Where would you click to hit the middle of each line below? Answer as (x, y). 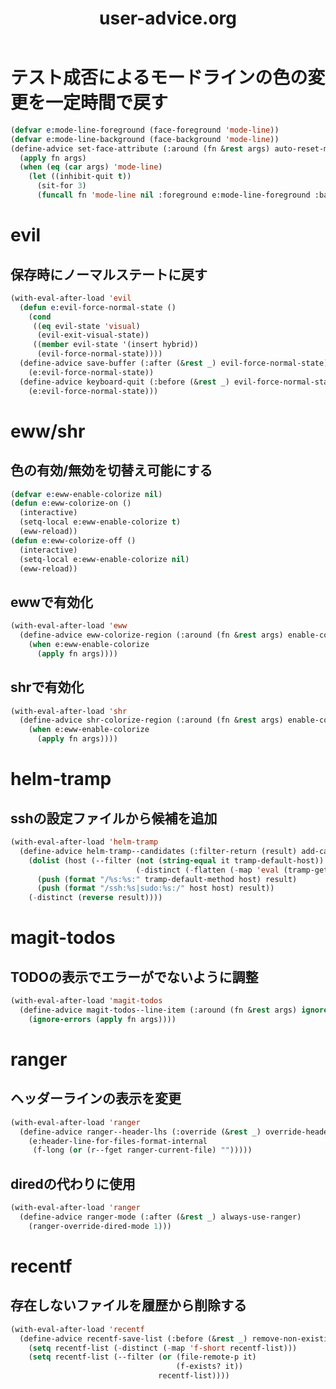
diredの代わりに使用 (73, 1183)
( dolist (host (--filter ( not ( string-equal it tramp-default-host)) (176, 860)
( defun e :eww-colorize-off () (73, 540)
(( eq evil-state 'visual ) (86, 326)
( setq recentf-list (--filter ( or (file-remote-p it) (142, 1357)
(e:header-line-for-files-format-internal (118, 1141)
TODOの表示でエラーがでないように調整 (134, 977)
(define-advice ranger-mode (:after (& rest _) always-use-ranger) (160, 1217)
